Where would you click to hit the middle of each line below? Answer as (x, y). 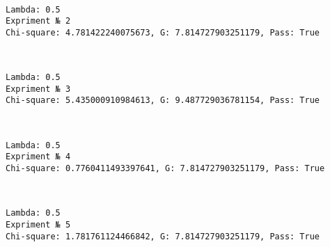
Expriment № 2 (38, 21)
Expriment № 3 (38, 89)
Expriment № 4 (38, 157)
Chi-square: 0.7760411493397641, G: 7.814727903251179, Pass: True (165, 169)
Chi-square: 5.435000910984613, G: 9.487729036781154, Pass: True (163, 101)
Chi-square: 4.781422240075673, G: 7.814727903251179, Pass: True (163, 32)
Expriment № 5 (38, 224)
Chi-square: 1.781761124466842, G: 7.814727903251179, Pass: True (163, 236)
